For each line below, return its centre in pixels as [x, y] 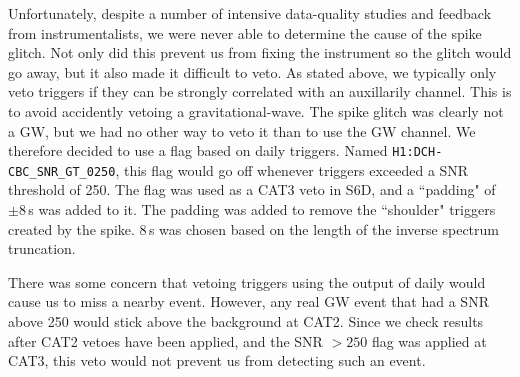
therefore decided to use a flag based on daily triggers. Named [198, 150]
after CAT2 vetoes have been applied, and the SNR [165, 340]
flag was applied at [429, 340]
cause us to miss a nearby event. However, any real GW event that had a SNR [248, 301]
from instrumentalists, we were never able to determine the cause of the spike [245, 32]
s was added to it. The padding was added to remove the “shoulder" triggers [262, 209]
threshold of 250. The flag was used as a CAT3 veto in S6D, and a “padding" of [252, 189]
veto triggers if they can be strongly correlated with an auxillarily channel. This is [260, 91]
